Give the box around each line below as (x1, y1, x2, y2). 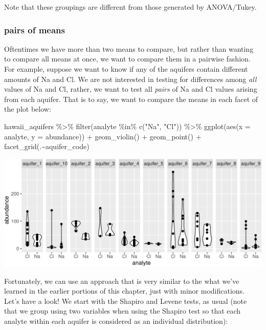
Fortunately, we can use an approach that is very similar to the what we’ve (4, 275, 239, 286)
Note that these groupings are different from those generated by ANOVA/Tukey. (4, 2, 257, 12)
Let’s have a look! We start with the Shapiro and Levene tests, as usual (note (4, 295, 247, 306)
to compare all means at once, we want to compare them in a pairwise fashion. (4, 53, 251, 64)
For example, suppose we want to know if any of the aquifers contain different (4, 64, 248, 74)
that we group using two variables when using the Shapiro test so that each (4, 305, 241, 316)
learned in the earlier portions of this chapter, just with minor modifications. (4, 285, 245, 296)
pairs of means (4, 23, 65, 36)
